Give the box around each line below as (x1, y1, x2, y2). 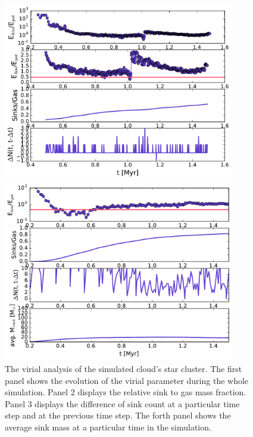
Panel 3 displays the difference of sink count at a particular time (5, 397, 240, 410)
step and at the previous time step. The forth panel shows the (5, 409, 231, 421)
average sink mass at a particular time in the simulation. (5, 420, 211, 433)
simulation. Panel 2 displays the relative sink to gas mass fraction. (5, 386, 246, 398)
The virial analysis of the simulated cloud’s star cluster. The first (5, 362, 242, 374)
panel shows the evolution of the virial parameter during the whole (5, 374, 249, 386)
